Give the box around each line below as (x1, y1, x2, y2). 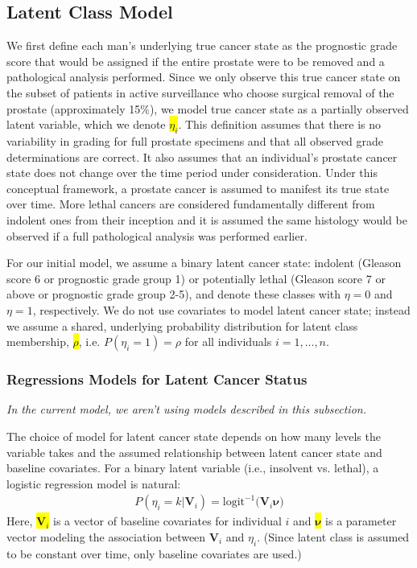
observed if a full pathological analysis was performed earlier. (6, 227, 308, 244)
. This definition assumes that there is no (178, 116, 382, 133)
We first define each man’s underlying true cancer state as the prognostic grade (6, 37, 398, 54)
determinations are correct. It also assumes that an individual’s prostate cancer (6, 148, 398, 165)
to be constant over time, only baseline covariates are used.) (6, 545, 302, 562)
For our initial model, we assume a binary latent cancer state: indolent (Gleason (6, 254, 402, 271)
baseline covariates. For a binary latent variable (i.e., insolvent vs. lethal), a (6, 459, 379, 476)
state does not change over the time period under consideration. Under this (6, 164, 378, 181)
